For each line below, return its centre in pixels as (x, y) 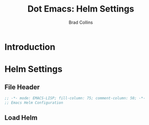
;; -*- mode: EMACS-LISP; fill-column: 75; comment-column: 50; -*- (75, 98)
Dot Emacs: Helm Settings (81, 9)
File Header (22, 87)
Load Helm (21, 118)
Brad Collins (81, 22)
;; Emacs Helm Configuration (34, 103)
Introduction (30, 47)
